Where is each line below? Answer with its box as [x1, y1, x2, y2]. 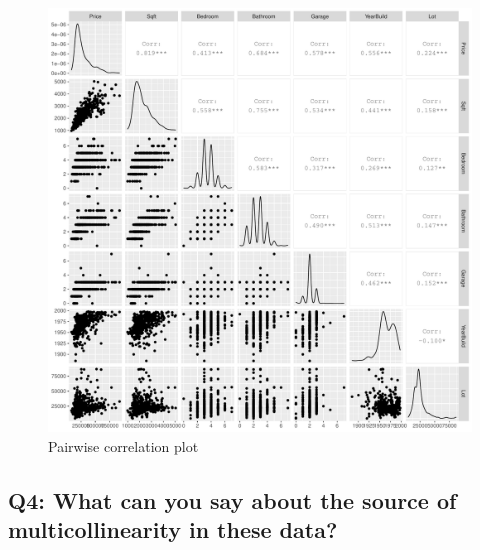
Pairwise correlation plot [48, 435, 199, 456]
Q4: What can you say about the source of [8, 484, 457, 515]
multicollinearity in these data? [8, 513, 338, 544]
